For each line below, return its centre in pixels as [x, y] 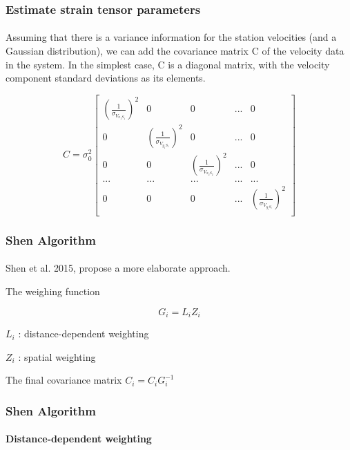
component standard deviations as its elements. [106, 78]
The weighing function [53, 291]
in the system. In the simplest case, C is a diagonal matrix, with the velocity [168, 64]
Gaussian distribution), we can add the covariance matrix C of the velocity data [175, 51]
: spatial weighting [57, 356]
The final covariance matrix [64, 380]
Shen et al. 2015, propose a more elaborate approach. [118, 268]
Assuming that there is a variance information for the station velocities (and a [171, 37]
